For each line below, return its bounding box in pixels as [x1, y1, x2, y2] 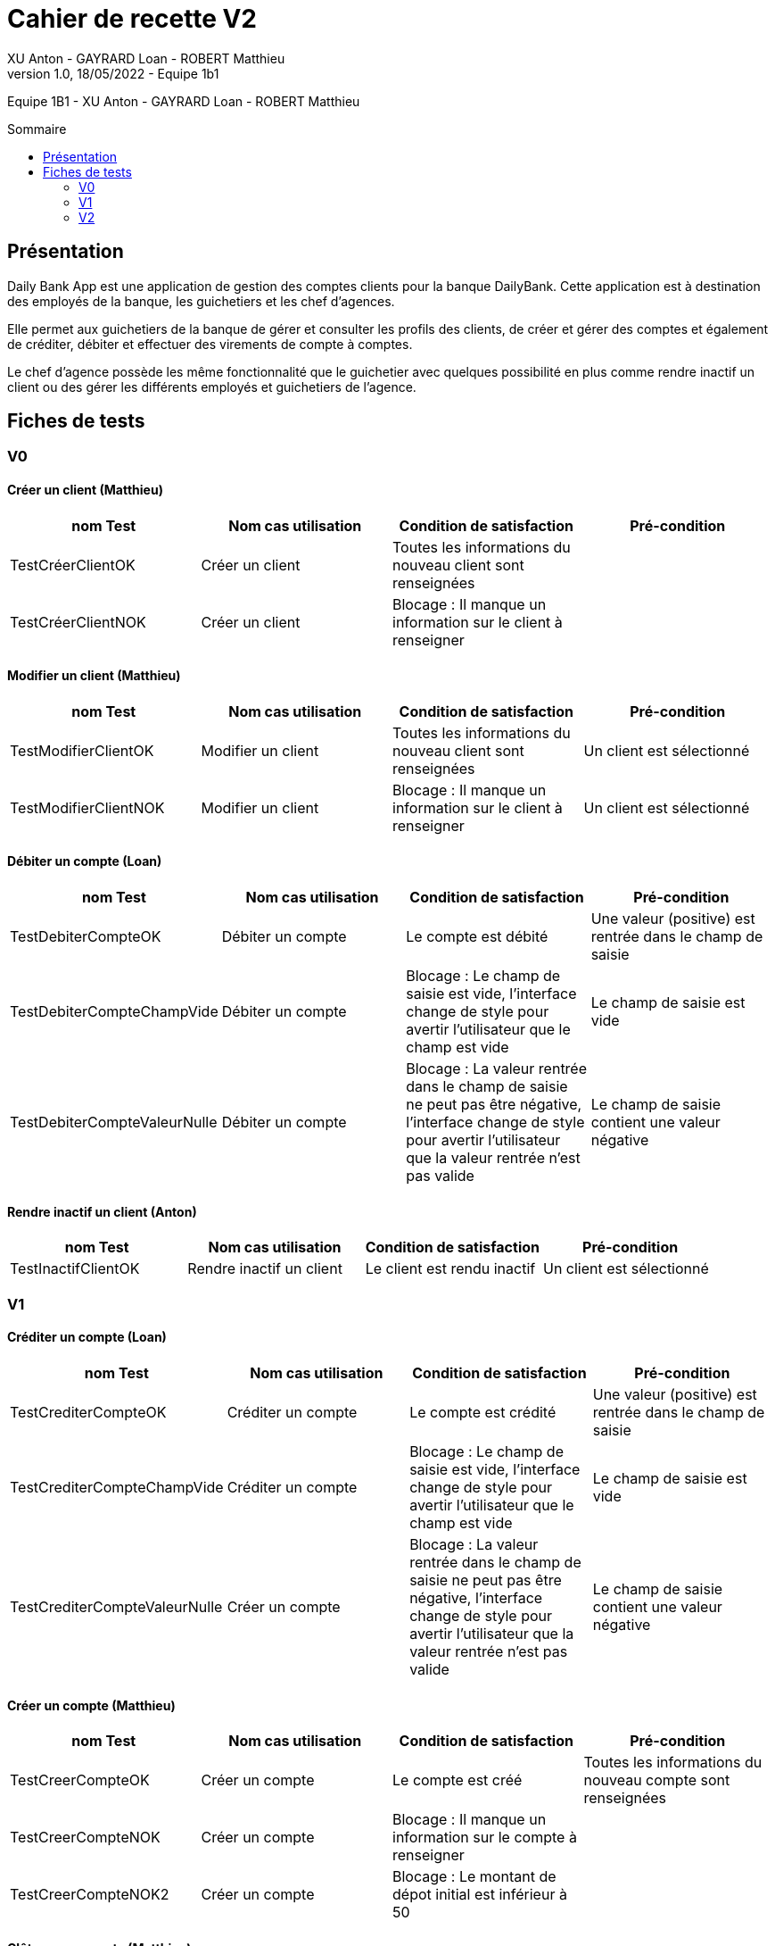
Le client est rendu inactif [365, 1260, 536, 1278]
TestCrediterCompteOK [10, 1402, 167, 1421]
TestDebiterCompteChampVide [10, 1002, 218, 1021]
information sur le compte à [392, 1828, 577, 1847]
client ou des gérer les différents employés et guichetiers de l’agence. [7, 378, 416, 395]
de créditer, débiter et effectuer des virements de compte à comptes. [7, 336, 413, 352]
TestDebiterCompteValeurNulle [10, 1113, 218, 1132]
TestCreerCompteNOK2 [10, 1885, 169, 1904]
